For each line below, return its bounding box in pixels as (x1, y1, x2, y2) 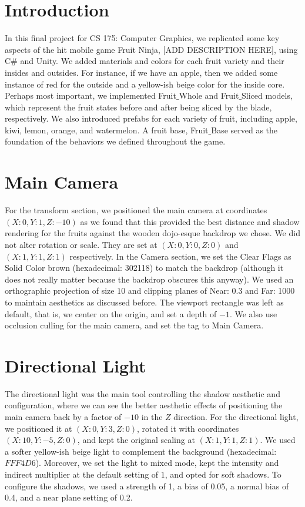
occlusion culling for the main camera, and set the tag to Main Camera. (5, 319, 264, 331)
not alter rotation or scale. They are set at (5, 238, 157, 250)
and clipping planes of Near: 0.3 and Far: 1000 (128, 284, 295, 297)
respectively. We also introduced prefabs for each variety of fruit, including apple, (5, 112, 297, 125)
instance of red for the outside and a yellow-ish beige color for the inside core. (5, 78, 285, 90)
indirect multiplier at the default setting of (5, 468, 159, 480)
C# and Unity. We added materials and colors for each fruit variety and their (5, 55, 284, 67)
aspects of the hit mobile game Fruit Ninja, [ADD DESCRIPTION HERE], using (5, 43, 298, 55)
